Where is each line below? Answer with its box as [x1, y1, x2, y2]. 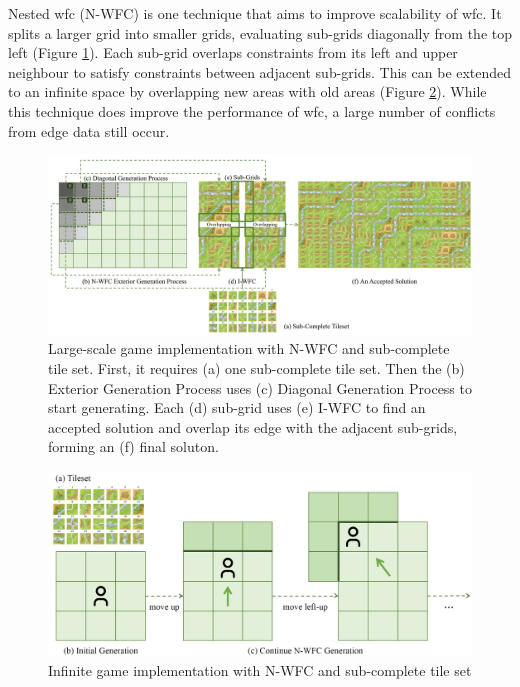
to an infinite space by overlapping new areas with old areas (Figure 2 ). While [8, 81, 487, 102]
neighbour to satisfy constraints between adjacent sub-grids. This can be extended [8, 61, 512, 82]
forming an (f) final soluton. [48, 436, 219, 457]
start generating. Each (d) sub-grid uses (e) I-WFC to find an [48, 397, 426, 418]
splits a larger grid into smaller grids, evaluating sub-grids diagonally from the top [8, 22, 512, 43]
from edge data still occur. [8, 120, 170, 141]
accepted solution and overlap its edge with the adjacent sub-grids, [48, 416, 458, 437]
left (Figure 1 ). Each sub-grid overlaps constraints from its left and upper [8, 42, 458, 63]
